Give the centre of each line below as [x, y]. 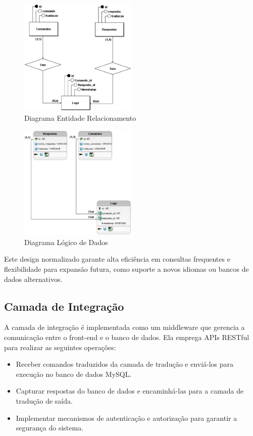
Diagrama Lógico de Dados [66, 242]
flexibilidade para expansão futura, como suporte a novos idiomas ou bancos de [126, 269]
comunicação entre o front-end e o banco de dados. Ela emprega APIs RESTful [127, 337]
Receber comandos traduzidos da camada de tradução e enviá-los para [125, 364]
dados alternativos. [33, 279]
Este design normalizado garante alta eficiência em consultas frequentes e [117, 259]
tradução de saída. [44, 400]
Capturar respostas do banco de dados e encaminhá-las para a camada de [130, 391]
